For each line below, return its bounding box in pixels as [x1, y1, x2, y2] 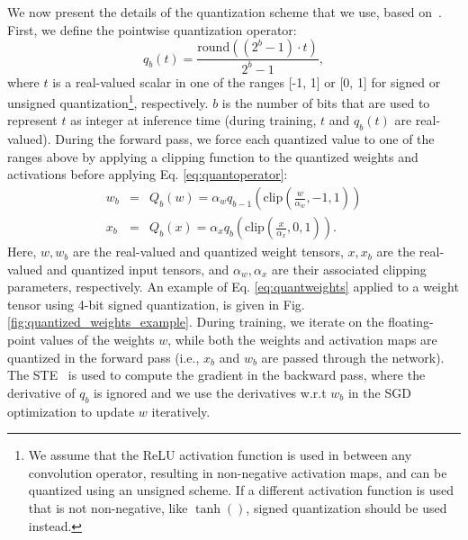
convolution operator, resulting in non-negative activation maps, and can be [28, 463, 447, 481]
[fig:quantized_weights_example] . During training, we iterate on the [7, 312, 384, 331]
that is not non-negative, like [28, 498, 188, 517]
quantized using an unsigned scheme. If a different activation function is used [28, 481, 454, 499]
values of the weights [40, 330, 155, 349]
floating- [388, 312, 434, 331]
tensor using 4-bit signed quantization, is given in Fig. [7, 294, 305, 313]
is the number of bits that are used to [221, 93, 430, 112]
